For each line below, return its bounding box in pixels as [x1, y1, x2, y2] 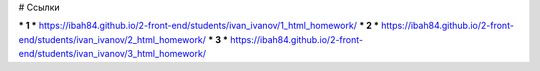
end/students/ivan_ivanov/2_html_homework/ [18, 33, 207, 45]
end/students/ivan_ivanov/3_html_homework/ [18, 48, 207, 60]
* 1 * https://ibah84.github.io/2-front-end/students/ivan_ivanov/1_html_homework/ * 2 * [18, 20, 380, 32]
